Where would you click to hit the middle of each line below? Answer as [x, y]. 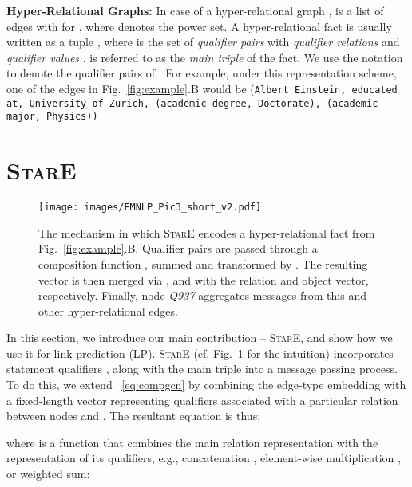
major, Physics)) [52, 117]
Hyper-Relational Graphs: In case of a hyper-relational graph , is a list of [195, 10]
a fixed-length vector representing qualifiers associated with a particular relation [202, 400]
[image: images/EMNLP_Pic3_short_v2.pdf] [150, 208]
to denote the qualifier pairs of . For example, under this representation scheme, [202, 73]
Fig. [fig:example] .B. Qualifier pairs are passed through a [178, 248]
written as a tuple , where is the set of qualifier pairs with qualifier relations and [203, 42]
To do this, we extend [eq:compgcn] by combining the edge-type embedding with [206, 385]
